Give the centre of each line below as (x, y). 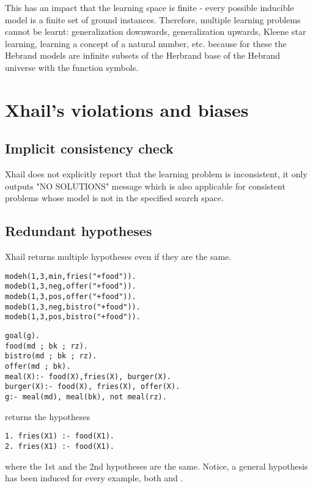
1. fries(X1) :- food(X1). (60, 436)
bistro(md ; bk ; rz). (51, 356)
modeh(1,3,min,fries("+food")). (71, 276)
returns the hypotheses (48, 416)
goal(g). (23, 336)
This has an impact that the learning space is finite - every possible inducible (149, 7)
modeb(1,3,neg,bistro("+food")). (73, 307)
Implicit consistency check (89, 148)
